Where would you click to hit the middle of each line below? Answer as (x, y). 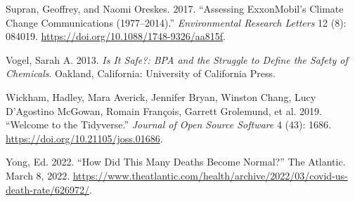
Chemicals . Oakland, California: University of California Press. (141, 73)
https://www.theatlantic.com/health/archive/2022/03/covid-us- (210, 175)
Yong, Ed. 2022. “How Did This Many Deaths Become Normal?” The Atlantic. (176, 162)
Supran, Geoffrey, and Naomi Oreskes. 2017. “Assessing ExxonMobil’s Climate (175, 8)
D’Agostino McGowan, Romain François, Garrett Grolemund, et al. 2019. (164, 110)
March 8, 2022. (38, 175)
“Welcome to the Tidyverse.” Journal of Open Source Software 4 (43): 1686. (168, 124)
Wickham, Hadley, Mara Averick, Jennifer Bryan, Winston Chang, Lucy (161, 96)
